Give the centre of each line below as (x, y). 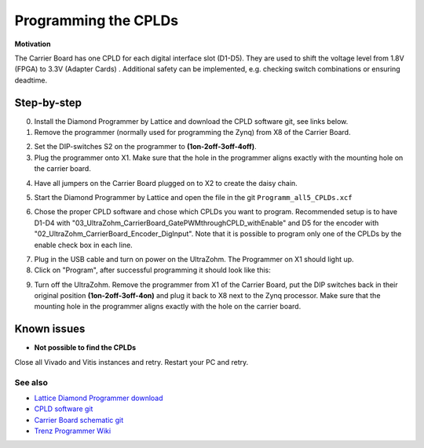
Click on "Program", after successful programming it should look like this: (152, 270)
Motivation (33, 44)
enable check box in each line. (83, 245)
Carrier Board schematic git (79, 420)
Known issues (50, 329)
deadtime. (31, 80)
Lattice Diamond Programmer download (99, 398)
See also (31, 382)
